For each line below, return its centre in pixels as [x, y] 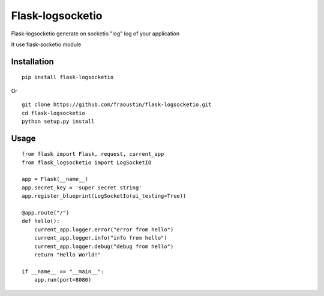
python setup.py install [58, 121]
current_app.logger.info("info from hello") [100, 238]
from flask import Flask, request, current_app [93, 154]
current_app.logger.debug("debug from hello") [104, 246]
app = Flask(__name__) [55, 179]
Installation [32, 61]
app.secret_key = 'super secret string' [82, 188]
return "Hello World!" [67, 255]
